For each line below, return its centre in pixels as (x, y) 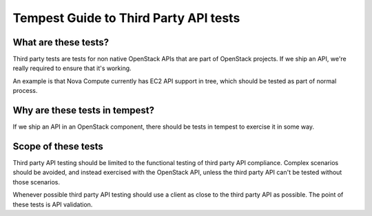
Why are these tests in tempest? (84, 110)
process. (25, 91)
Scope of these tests (58, 146)
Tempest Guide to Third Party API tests (126, 18)
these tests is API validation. (53, 204)
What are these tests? (61, 42)
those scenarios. (37, 182)
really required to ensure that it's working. (72, 68)
